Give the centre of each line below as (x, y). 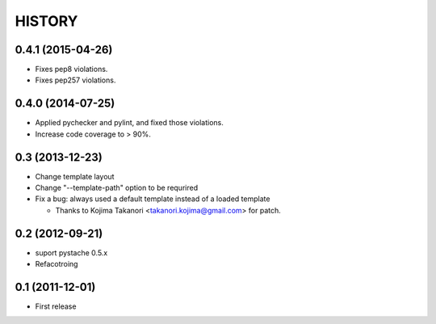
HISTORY (46, 21)
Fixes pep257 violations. (75, 80)
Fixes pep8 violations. (71, 69)
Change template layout (75, 176)
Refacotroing (57, 264)
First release (56, 306)
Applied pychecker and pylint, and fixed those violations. (129, 123)
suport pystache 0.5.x (71, 252)
